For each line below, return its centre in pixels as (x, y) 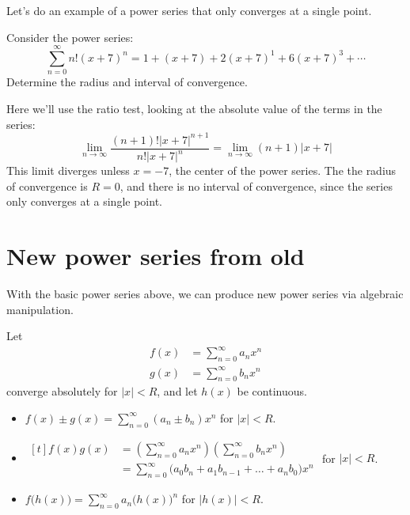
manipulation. (40, 309)
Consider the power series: (70, 37)
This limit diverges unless (68, 170)
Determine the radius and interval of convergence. (127, 82)
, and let (177, 391)
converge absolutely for (62, 391)
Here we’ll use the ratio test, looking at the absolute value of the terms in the (194, 108)
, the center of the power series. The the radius (283, 170)
